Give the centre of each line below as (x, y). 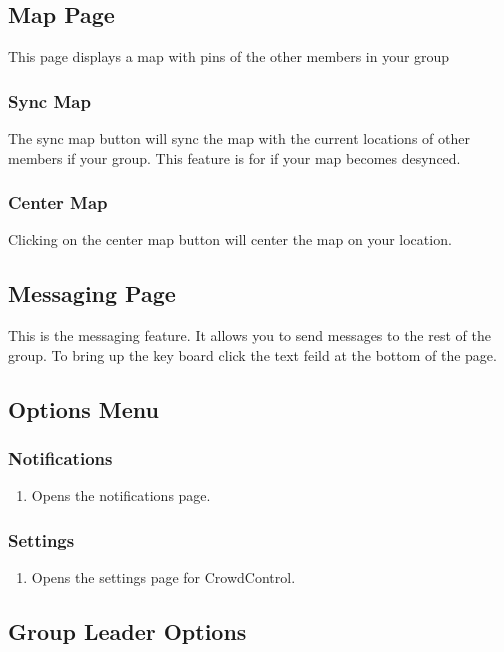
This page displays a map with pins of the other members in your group (229, 56)
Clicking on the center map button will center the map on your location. (230, 239)
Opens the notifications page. (121, 495)
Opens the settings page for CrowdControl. (163, 577)
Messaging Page (92, 293)
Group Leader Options (127, 631)
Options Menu (83, 408)
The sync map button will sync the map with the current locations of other (239, 138)
